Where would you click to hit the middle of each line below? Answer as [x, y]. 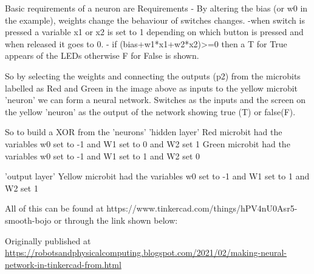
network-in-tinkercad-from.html [63, 264]
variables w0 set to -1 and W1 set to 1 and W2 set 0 [103, 155]
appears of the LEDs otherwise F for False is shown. [102, 55]
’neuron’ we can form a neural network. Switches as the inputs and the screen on [155, 100]
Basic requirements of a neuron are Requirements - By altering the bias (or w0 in [156, 8]
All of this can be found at [54, 208]
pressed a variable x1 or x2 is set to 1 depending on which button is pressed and [154, 32]
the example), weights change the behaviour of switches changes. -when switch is [155, 20]
